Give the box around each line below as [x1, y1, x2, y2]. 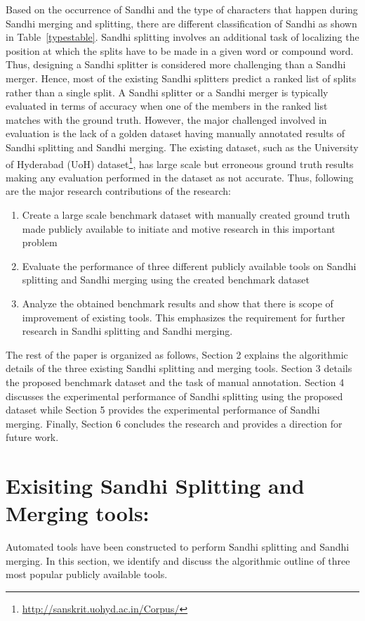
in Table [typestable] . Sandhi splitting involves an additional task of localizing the [6, 30, 359, 44]
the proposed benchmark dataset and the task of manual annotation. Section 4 [6, 374, 345, 389]
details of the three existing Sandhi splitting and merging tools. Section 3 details [6, 361, 352, 376]
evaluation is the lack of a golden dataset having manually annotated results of [6, 126, 345, 141]
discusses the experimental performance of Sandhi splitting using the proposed [6, 388, 343, 403]
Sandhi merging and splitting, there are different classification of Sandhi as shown [6, 15, 357, 30]
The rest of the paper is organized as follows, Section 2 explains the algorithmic [6, 347, 348, 361]
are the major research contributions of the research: [6, 184, 231, 198]
